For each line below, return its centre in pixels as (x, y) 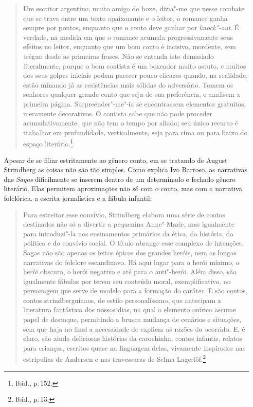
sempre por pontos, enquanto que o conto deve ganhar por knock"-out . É (131, 27)
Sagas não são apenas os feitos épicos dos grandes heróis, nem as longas (130, 252)
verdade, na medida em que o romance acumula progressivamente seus (128, 37)
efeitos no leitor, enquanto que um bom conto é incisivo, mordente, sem (129, 46)
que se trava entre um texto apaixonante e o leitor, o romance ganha (125, 18)
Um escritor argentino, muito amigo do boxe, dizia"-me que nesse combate (134, 8)
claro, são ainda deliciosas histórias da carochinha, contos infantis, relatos (133, 338)
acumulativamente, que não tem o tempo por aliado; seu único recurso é (131, 123)
